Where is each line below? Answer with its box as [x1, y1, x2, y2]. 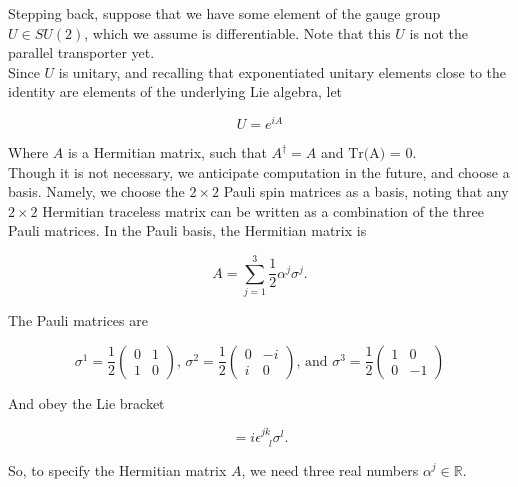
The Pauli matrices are [8, 310, 148, 331]
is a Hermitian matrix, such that [67, 142, 267, 163]
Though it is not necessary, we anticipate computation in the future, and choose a [8, 161, 510, 182]
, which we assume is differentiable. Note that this [84, 22, 391, 43]
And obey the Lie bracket [8, 392, 165, 413]
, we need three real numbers [241, 459, 419, 480]
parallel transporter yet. [8, 42, 155, 63]
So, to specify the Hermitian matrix [8, 459, 227, 480]
